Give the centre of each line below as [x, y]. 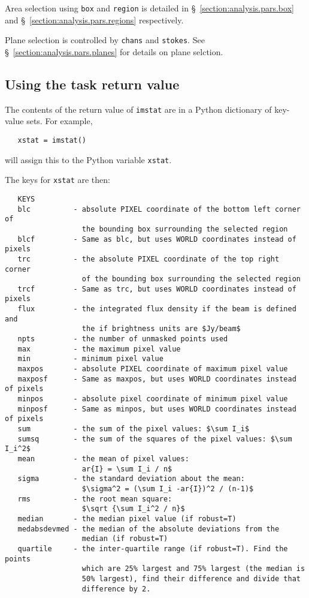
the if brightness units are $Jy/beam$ [161, 329]
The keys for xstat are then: [57, 180]
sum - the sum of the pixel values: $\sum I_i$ [134, 429]
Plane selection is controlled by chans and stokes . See [105, 40]
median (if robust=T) [125, 539]
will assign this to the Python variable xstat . [88, 159]
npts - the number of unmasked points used [123, 339]
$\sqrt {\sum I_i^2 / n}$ [133, 509]
